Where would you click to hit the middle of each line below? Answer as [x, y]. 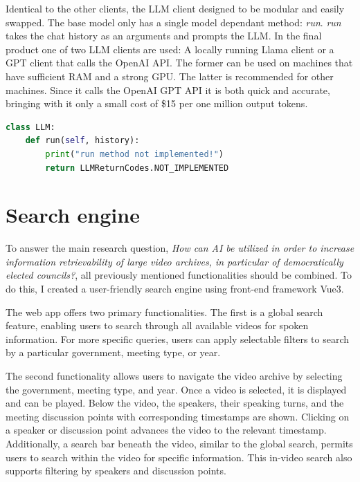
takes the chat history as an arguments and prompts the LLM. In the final [164, 36]
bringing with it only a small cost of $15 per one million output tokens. [157, 103]
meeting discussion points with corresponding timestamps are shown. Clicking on [178, 416]
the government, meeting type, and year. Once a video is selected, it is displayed [176, 389]
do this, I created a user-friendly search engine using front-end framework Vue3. [175, 289]
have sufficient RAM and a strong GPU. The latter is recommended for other [170, 76]
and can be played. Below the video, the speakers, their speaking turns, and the [175, 403]
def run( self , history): [82, 141]
